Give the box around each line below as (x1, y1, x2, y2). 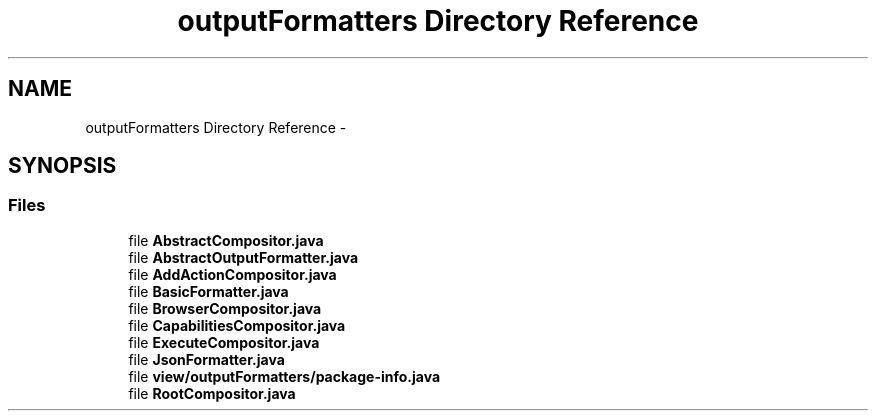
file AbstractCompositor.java (128, 231, 324, 249)
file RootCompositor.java (128, 384, 296, 402)
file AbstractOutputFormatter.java (128, 248, 359, 266)
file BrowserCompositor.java (128, 299, 322, 317)
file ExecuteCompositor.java (128, 333, 320, 351)
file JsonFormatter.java (128, 350, 285, 368)
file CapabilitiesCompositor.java (128, 316, 346, 334)
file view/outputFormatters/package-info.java (128, 367, 441, 385)
